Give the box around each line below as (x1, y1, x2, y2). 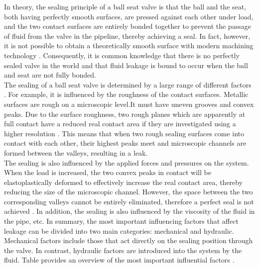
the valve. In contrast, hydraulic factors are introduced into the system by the (4, 245, 242, 255)
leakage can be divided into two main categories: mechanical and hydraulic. (4, 225, 234, 236)
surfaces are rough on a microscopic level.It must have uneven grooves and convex (4, 98, 254, 109)
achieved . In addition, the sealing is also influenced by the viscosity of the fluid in (4, 206, 255, 216)
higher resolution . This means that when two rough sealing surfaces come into (4, 128, 245, 138)
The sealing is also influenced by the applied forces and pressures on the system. (4, 157, 249, 168)
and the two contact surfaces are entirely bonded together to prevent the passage (4, 21, 251, 31)
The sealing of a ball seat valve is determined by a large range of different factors (4, 79, 252, 89)
